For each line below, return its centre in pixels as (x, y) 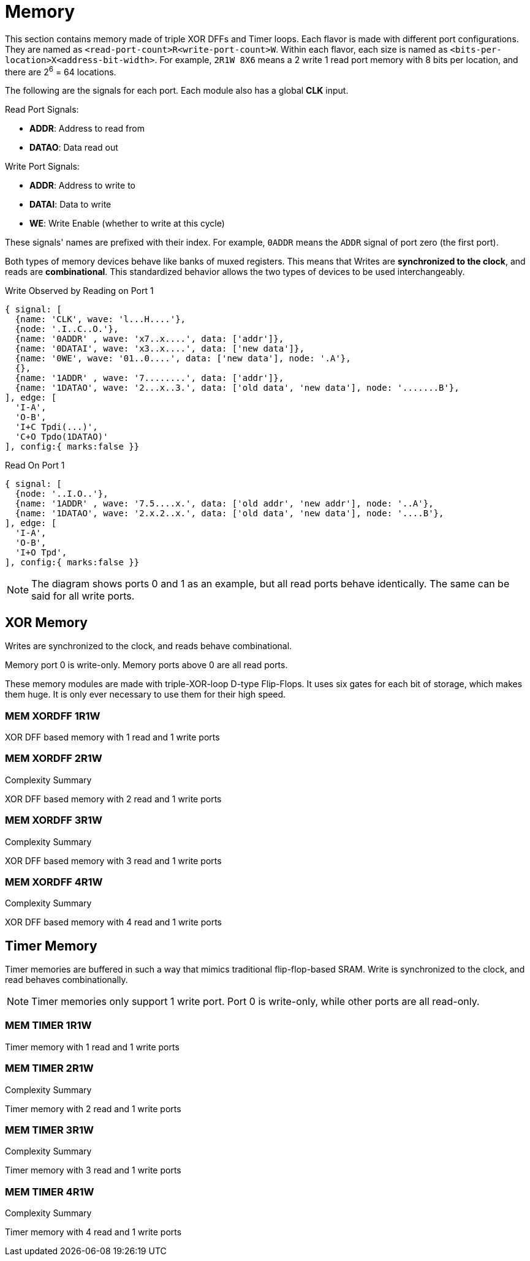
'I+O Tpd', (41, 553)
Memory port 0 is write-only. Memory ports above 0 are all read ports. (146, 665)
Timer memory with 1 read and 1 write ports (92, 1047)
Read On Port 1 (35, 465)
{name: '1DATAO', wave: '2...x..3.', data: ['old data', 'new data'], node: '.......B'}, (237, 388)
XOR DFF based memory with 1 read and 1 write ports (112, 737)
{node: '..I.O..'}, (62, 494)
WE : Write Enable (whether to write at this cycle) (127, 224)
